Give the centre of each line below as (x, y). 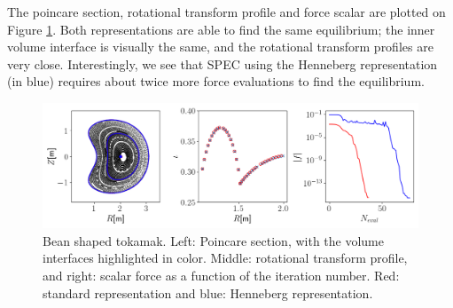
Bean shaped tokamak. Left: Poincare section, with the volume (213, 240)
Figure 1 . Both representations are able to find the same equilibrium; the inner (221, 29)
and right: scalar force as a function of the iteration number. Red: (221, 275)
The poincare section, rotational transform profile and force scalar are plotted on (226, 12)
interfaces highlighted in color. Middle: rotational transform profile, (225, 258)
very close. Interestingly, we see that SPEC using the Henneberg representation (223, 63)
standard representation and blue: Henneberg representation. (208, 292)
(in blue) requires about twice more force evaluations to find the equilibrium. (216, 81)
